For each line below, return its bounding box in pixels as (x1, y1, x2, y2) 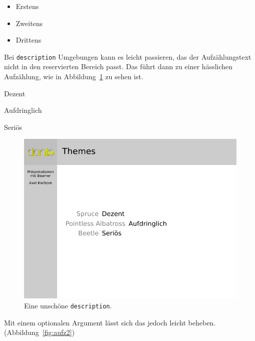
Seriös (4, 121, 22, 132)
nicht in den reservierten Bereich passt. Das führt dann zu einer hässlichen (4, 61, 233, 72)
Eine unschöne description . (24, 300, 112, 310)
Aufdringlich (4, 105, 42, 115)
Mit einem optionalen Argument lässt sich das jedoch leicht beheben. (4, 317, 216, 327)
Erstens (16, 1, 39, 11)
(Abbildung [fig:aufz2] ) (4, 327, 75, 337)
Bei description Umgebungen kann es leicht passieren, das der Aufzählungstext (4, 51, 251, 62)
